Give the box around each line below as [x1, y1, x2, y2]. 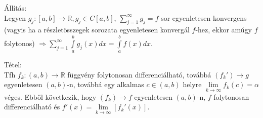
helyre [183, 79, 202, 90]
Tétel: [4, 59, 22, 70]
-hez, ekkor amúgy [195, 24, 252, 35]
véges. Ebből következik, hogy [4, 91, 97, 102]
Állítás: [4, 3, 27, 13]
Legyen [4, 12, 26, 23]
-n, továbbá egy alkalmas [67, 79, 144, 90]
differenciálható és [4, 101, 60, 112]
